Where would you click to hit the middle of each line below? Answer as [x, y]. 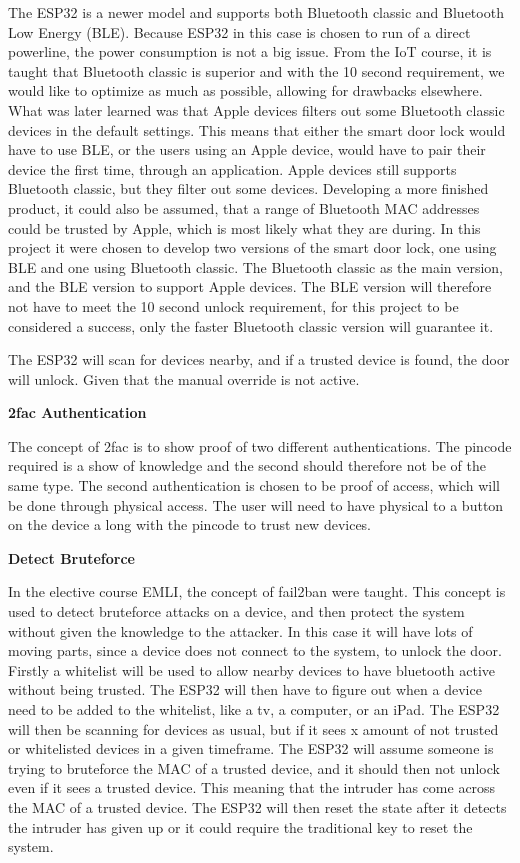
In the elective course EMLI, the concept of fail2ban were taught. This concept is [257, 591]
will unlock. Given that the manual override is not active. [184, 378]
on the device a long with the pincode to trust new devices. [190, 524]
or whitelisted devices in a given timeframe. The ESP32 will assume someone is [251, 748]
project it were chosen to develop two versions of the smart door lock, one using [252, 247]
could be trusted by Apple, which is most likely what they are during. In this [244, 227]
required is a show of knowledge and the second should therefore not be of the [247, 465]
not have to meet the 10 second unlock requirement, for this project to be [233, 305]
